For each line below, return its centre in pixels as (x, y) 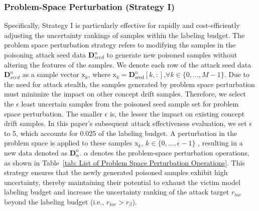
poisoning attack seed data (45, 54)
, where (99, 74)
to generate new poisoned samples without (172, 54)
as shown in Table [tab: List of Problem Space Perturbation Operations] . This (124, 162)
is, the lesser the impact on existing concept (177, 113)
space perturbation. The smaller (53, 113)
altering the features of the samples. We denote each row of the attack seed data (128, 64)
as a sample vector (51, 74)
